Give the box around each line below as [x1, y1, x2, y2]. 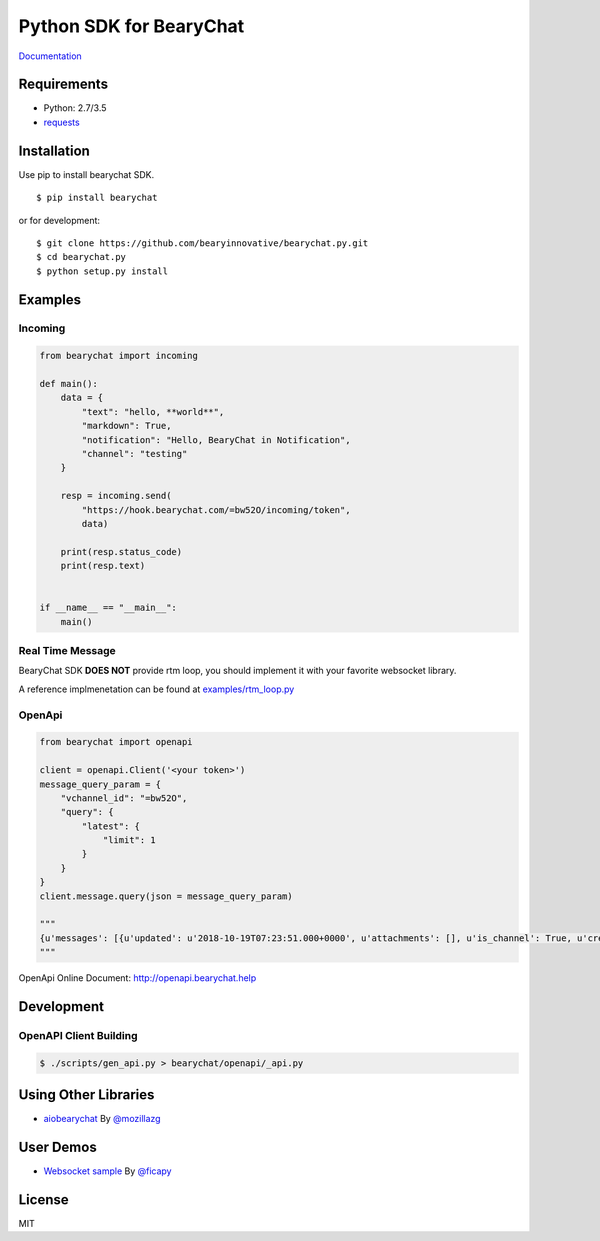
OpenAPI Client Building [18, 1028, 139, 1042]
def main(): [39, 378, 99, 390]
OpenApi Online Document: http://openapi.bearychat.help [18, 972, 257, 984]
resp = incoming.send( [60, 490, 172, 502]
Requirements [18, 76, 109, 93]
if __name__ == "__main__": [39, 602, 177, 614]
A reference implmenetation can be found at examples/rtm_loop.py [18, 683, 295, 695]
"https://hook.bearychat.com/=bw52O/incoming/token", [81, 504, 351, 515]
